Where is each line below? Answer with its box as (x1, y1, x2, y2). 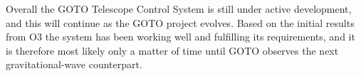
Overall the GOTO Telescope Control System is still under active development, (6, 1, 352, 16)
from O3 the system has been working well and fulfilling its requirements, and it (6, 29, 355, 44)
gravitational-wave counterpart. (6, 57, 142, 72)
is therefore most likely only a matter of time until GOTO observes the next (6, 43, 339, 58)
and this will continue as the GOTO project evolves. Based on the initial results (6, 15, 355, 30)
